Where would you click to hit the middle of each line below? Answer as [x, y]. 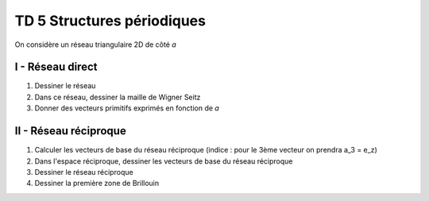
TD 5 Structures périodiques [110, 21]
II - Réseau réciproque [70, 131]
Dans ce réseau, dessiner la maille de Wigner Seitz [118, 97]
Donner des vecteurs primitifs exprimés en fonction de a [127, 108]
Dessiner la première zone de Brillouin [97, 184]
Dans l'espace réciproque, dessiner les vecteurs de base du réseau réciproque [164, 161]
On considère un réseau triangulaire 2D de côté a [95, 44]
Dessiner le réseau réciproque [84, 172]
